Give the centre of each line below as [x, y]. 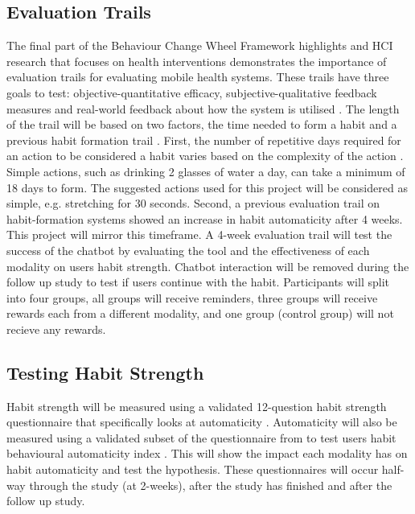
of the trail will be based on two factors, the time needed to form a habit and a [202, 124]
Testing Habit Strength [105, 372]
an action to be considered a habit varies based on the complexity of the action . [205, 156]
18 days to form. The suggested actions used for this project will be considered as [207, 187]
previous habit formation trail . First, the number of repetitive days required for [204, 140]
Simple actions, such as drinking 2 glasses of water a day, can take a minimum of [206, 171]
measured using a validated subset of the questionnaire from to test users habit [201, 437]
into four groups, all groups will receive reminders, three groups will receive [192, 297]
